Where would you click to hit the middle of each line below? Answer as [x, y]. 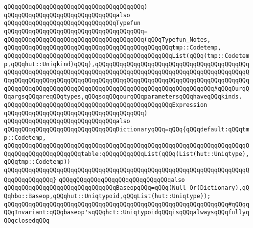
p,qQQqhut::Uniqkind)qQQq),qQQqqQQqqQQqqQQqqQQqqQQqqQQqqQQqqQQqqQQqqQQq [127, 64]
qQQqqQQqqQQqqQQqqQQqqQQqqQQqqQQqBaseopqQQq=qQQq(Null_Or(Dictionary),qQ [127, 188]
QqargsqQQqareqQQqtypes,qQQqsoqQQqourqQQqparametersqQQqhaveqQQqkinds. [123, 97]
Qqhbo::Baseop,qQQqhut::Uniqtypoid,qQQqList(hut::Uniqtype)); [107, 196]
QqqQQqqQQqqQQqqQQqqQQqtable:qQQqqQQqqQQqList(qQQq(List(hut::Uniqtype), [127, 154]
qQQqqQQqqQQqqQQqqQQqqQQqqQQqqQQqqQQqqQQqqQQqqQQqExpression [106, 105]
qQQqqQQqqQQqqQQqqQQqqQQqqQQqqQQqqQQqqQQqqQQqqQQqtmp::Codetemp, [113, 48]
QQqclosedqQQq [27, 221]
